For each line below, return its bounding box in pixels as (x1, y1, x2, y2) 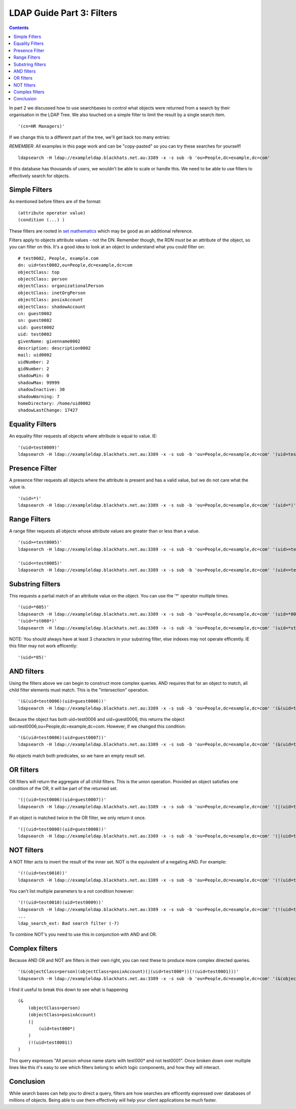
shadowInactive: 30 (18, 387, 65, 393)
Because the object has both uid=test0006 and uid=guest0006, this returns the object (9, 716, 185, 722)
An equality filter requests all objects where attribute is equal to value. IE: (9, 433, 158, 439)
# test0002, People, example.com (18, 255, 99, 261)
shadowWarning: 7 (18, 394, 60, 399)
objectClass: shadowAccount (18, 304, 86, 310)
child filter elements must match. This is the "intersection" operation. (9, 687, 149, 693)
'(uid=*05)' (18, 654, 47, 660)
